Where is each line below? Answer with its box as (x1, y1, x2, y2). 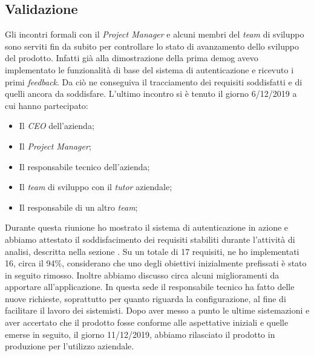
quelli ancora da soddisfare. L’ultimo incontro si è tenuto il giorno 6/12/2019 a (5, 87, 297, 100)
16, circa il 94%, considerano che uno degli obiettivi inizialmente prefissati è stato (5, 257, 307, 269)
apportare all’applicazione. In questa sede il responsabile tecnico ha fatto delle (5, 280, 295, 293)
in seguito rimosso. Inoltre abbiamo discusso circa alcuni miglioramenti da (5, 268, 280, 281)
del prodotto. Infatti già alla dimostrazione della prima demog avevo (5, 51, 258, 64)
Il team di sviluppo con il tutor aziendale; (19, 180, 172, 193)
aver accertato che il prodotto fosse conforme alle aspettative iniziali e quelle (5, 316, 289, 329)
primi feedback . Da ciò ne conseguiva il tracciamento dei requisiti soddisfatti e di (5, 75, 303, 88)
